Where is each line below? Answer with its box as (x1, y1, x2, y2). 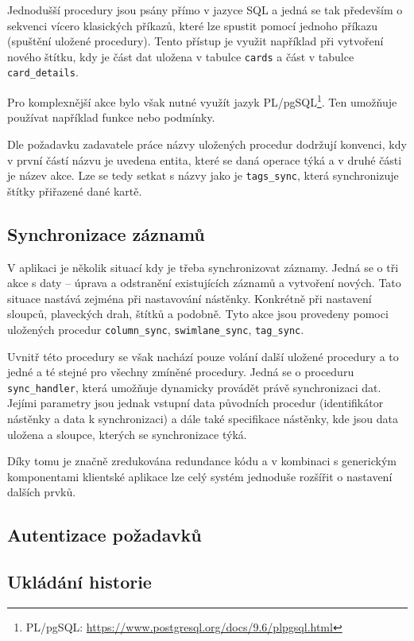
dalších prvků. (7, 484, 76, 500)
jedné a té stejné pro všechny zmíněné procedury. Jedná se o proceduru (7, 363, 354, 380)
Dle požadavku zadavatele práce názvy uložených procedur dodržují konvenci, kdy (7, 135, 407, 152)
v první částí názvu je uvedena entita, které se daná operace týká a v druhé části (7, 151, 402, 168)
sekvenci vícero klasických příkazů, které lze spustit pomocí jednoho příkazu (7, 17, 377, 33)
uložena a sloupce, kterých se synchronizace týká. (7, 425, 247, 442)
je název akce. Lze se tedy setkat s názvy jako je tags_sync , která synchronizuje (7, 167, 399, 184)
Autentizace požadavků (7, 523, 202, 547)
